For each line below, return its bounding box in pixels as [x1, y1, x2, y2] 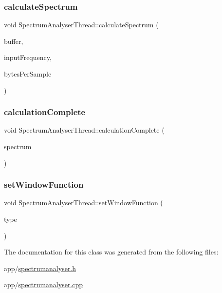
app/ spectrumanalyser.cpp [4, 279, 83, 290]
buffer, [4, 36, 23, 46]
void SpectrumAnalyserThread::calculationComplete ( [4, 125, 165, 135]
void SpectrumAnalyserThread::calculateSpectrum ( [4, 20, 159, 30]
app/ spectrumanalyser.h [4, 263, 76, 273]
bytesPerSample [4, 69, 52, 78]
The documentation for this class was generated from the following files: [4, 247, 219, 257]
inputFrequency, [4, 52, 52, 62]
